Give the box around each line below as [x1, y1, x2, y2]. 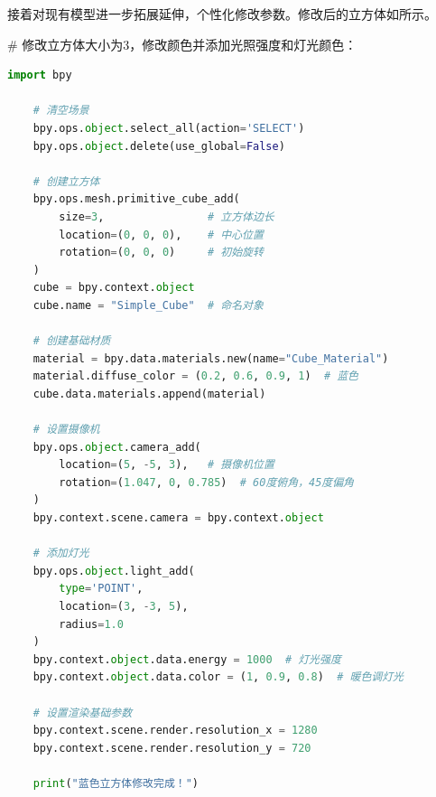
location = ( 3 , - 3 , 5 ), [59, 600, 189, 613]
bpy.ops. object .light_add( [32, 564, 195, 577]
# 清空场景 [32, 104, 89, 117]
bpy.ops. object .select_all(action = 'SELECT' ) [32, 121, 305, 135]
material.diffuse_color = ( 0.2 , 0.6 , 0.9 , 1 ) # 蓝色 [32, 370, 358, 383]
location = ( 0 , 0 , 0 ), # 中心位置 [59, 228, 264, 241]
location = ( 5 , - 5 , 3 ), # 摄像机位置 [59, 458, 274, 472]
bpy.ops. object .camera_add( [32, 440, 201, 454]
